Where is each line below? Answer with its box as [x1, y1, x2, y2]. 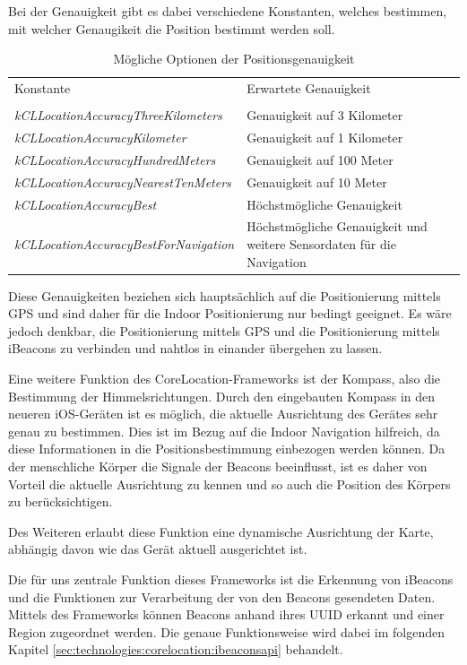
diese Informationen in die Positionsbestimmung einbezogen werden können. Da [8, 439, 445, 458]
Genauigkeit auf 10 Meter [246, 172, 387, 191]
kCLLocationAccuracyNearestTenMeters [14, 172, 231, 191]
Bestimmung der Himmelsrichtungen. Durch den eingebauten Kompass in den [8, 386, 436, 405]
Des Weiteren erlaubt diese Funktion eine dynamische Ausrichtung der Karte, [8, 522, 434, 540]
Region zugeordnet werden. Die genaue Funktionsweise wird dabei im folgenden [8, 622, 445, 641]
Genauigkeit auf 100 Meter [246, 150, 393, 168]
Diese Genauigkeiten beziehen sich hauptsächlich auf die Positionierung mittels [8, 286, 441, 305]
